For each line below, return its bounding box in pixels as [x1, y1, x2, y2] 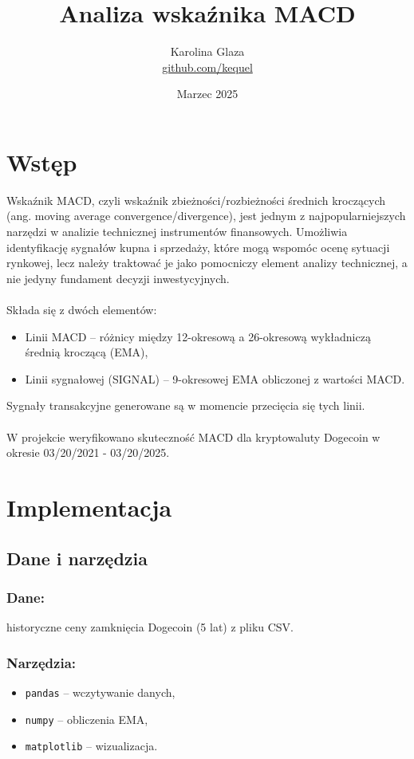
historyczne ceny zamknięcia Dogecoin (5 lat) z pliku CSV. [6, 619, 294, 635]
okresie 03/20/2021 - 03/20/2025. [6, 444, 170, 461]
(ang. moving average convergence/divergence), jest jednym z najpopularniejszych [6, 207, 406, 224]
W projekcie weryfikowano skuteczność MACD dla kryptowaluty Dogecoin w [6, 428, 380, 445]
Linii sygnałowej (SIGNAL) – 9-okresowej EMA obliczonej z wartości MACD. [25, 370, 405, 387]
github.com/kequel [162, 58, 253, 75]
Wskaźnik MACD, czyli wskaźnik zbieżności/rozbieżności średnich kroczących [6, 191, 386, 208]
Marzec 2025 [176, 85, 239, 102]
